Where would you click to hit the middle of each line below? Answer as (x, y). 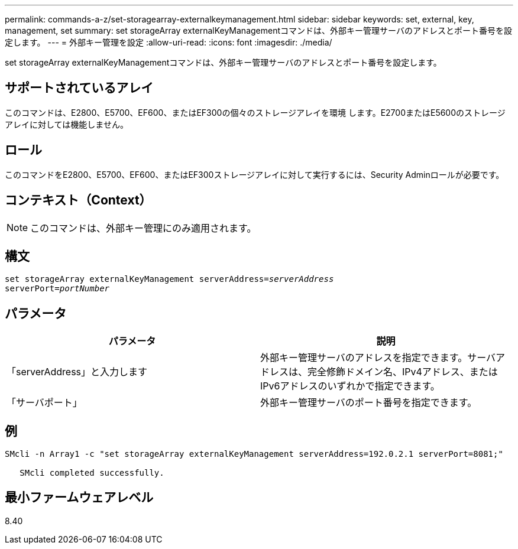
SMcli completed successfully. (92, 473)
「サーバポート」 (44, 403)
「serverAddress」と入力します (77, 372)
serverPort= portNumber (57, 289)
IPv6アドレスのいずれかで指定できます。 (350, 386)
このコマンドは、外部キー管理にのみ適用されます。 (143, 228)
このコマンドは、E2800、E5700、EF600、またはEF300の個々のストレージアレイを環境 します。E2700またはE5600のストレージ (255, 112)
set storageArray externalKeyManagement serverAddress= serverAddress (169, 279)
